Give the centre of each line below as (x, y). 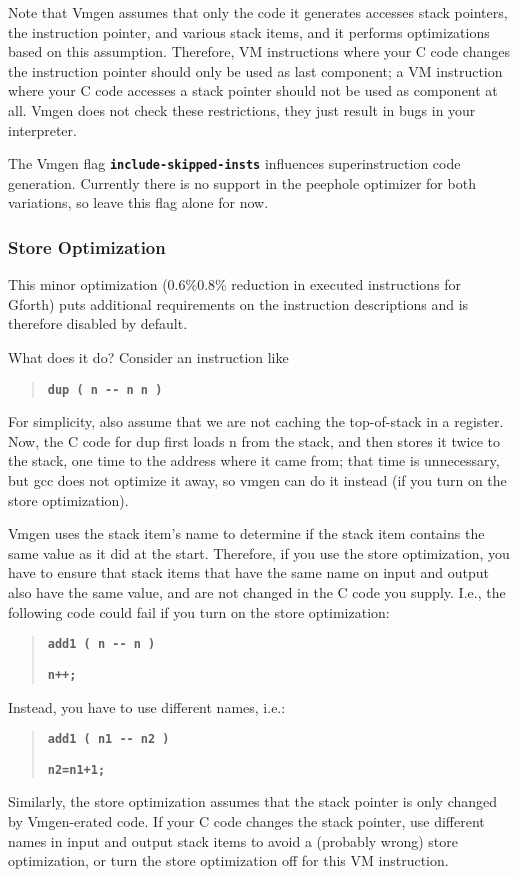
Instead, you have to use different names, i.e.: (147, 706)
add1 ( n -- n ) (101, 644)
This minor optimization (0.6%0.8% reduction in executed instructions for (235, 284)
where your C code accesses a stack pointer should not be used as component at (253, 90)
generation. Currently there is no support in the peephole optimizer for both (242, 182)
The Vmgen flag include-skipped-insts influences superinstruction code (234, 163)
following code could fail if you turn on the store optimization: (199, 611)
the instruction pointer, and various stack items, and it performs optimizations (249, 31)
